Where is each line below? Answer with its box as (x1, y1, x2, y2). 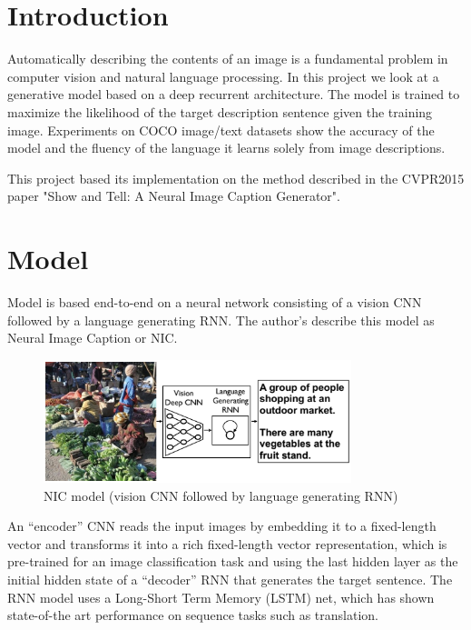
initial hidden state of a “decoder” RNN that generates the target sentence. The (7, 570, 453, 589)
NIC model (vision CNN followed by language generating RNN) (44, 485, 398, 505)
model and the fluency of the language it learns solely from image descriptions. (7, 138, 446, 157)
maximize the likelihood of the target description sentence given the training (7, 102, 433, 121)
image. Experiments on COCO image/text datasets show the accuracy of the (7, 120, 435, 139)
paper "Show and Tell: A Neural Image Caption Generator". (7, 186, 340, 205)
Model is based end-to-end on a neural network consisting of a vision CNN (7, 293, 422, 311)
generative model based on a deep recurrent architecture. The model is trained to (7, 85, 460, 104)
